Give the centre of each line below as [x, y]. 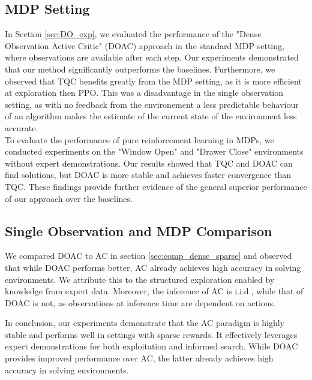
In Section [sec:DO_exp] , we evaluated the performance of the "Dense [133, 34]
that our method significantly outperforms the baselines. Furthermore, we [140, 69]
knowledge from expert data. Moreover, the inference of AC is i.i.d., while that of [154, 291]
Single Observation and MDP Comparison [139, 230]
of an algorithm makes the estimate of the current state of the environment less [151, 116]
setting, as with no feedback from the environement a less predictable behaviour [152, 104]
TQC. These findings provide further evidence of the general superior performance [156, 186]
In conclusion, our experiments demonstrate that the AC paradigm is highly [145, 323]
